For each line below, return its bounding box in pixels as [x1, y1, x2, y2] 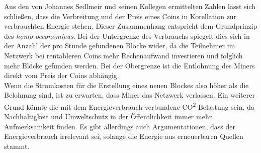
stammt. [4, 140, 30, 151]
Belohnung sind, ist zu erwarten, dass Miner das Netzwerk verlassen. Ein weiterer [4, 90, 255, 100]
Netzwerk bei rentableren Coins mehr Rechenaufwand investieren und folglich [4, 50, 243, 60]
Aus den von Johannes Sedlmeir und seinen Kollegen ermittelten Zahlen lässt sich [4, 1, 256, 11]
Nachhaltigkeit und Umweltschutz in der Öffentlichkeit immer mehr [4, 111, 212, 122]
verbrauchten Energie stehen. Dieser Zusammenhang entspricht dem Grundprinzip [4, 21, 257, 31]
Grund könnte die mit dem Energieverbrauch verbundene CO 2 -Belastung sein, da [4, 100, 254, 112]
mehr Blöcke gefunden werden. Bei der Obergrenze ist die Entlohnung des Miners [4, 60, 255, 70]
